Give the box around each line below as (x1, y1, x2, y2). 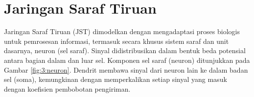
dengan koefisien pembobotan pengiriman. (4, 83, 131, 94)
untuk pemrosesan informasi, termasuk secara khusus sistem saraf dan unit (4, 36, 229, 46)
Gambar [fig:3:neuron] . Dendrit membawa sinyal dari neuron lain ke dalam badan (4, 64, 248, 75)
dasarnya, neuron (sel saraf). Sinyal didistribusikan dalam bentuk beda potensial (4, 45, 246, 56)
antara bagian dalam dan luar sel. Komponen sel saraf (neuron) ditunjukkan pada (4, 55, 250, 65)
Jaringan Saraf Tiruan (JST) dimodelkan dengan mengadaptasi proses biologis (4, 26, 240, 37)
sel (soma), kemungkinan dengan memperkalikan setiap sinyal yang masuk (4, 74, 227, 84)
